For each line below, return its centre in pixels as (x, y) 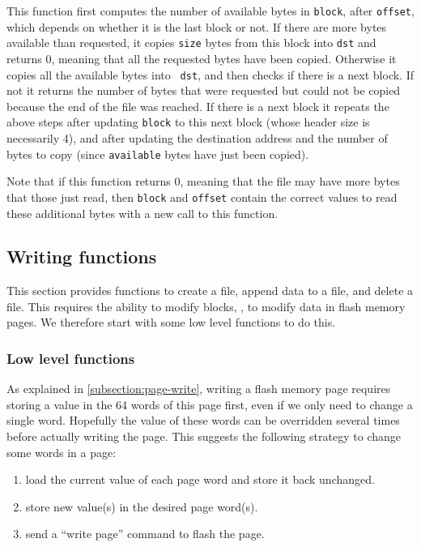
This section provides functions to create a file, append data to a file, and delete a (210, 291)
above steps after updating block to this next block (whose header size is (188, 122)
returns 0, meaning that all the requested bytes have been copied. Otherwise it (202, 58)
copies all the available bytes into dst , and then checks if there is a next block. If (210, 74)
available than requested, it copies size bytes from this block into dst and (191, 43)
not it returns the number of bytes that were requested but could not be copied (204, 90)
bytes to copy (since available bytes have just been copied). (158, 154)
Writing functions (82, 256)
